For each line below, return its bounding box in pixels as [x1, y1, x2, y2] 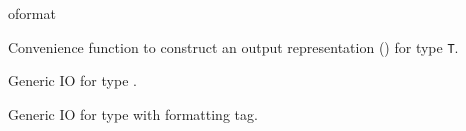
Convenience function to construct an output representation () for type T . [8, 36, 459, 57]
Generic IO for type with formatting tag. [8, 103, 258, 124]
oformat [8, 3, 56, 23]
